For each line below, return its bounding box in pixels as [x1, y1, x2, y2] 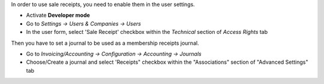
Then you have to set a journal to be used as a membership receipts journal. [11, 39, 199, 46]
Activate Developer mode [26, 12, 90, 19]
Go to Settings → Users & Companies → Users [26, 20, 141, 27]
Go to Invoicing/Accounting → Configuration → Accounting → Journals [26, 50, 202, 57]
